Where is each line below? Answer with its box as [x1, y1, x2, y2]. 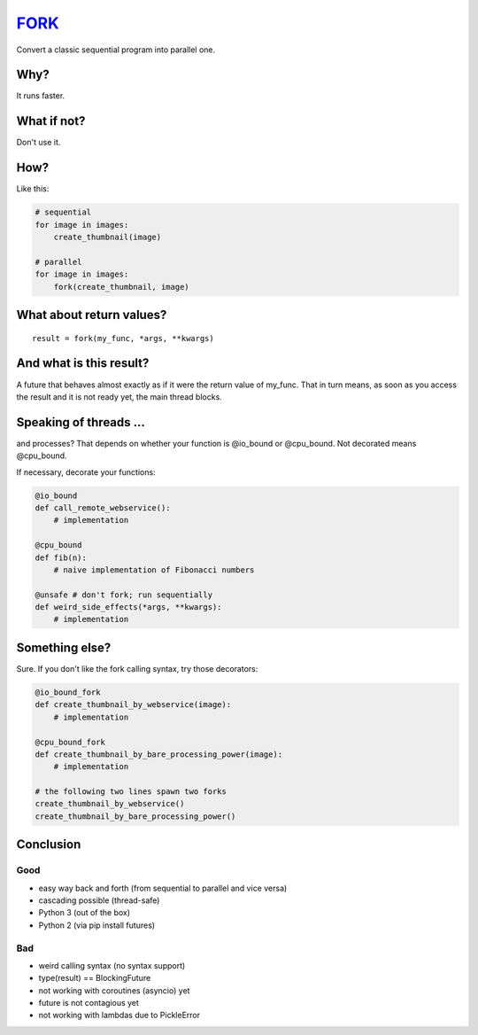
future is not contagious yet [38, 998, 139, 1008]
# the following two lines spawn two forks [35, 787, 227, 797]
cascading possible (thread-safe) [38, 895, 160, 906]
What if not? [16, 113, 86, 128]
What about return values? [16, 307, 167, 323]
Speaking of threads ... [16, 415, 146, 430]
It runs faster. [16, 90, 66, 101]
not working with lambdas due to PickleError [38, 1010, 201, 1021]
